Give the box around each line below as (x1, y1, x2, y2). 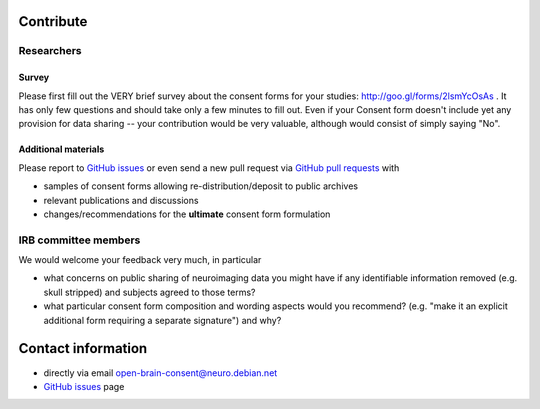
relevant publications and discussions (43, 194, 199, 206)
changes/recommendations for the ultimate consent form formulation (43, 208, 331, 220)
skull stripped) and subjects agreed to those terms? (43, 286, 256, 298)
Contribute (18, 13, 88, 30)
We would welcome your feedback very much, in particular (18, 254, 262, 266)
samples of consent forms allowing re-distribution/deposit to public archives (43, 180, 359, 192)
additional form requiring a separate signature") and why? (43, 314, 282, 326)
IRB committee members (18, 233, 141, 247)
